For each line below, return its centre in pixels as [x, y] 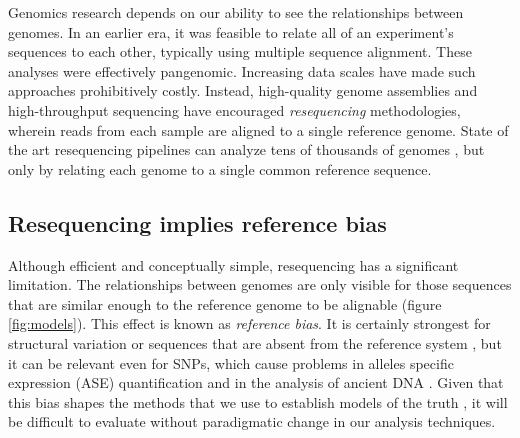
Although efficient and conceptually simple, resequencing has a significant [233, 264]
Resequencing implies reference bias [197, 222]
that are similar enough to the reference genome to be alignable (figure [225, 303]
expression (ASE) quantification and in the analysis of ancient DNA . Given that [256, 382]
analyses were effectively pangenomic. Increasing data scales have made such [242, 70]
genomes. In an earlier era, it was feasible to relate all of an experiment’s [231, 31]
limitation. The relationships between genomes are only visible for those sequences [260, 284]
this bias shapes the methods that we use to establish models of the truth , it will [258, 401]
